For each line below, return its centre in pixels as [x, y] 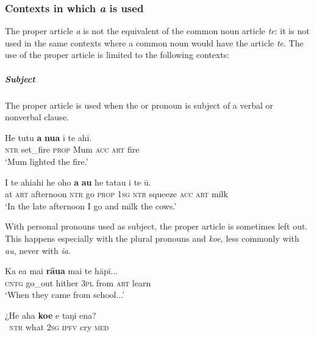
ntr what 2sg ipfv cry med [59, 327]
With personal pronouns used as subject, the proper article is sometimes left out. [156, 226]
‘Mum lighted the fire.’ [47, 161]
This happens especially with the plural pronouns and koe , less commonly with [152, 238]
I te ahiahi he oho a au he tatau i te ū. [78, 182]
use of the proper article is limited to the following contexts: [117, 55]
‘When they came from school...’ [65, 295]
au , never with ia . [38, 250]
